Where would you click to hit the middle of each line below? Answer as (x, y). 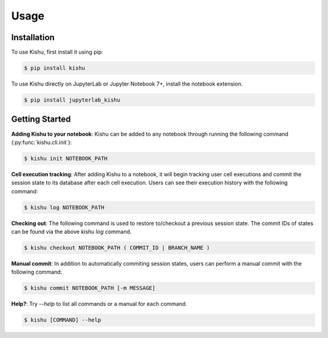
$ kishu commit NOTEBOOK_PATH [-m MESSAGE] (90, 288)
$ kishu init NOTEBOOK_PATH (66, 158)
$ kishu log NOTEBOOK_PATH (64, 207)
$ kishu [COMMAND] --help (63, 320)
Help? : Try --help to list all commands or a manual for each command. (99, 304)
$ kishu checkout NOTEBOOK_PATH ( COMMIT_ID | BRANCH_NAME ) (117, 248)
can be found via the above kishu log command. (71, 232)
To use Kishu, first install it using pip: (57, 52)
